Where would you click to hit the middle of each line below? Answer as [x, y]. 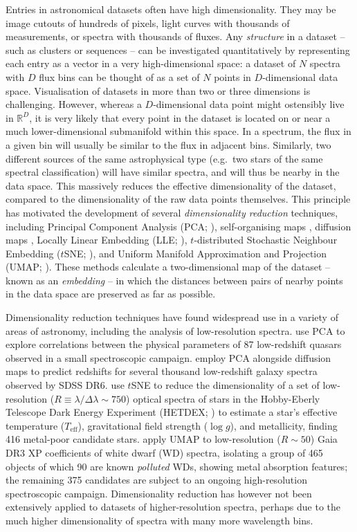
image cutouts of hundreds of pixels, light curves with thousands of [148, 22]
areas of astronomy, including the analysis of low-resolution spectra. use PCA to [175, 330]
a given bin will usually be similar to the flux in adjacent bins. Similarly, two [168, 144]
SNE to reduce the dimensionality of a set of [225, 385]
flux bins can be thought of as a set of [119, 76]
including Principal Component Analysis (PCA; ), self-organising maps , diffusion [178, 226]
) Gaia [324, 439]
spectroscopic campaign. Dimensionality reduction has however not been [159, 493]
